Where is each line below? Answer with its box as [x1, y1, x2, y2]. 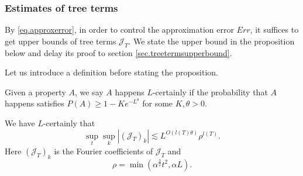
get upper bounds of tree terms [5, 34, 116, 47]
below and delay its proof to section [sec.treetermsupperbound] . [5, 46, 232, 58]
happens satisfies [5, 97, 64, 109]
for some [142, 97, 173, 109]
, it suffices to [250, 23, 299, 36]
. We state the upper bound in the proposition [128, 34, 295, 47]
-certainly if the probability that [152, 85, 268, 98]
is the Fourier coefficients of [54, 144, 153, 157]
